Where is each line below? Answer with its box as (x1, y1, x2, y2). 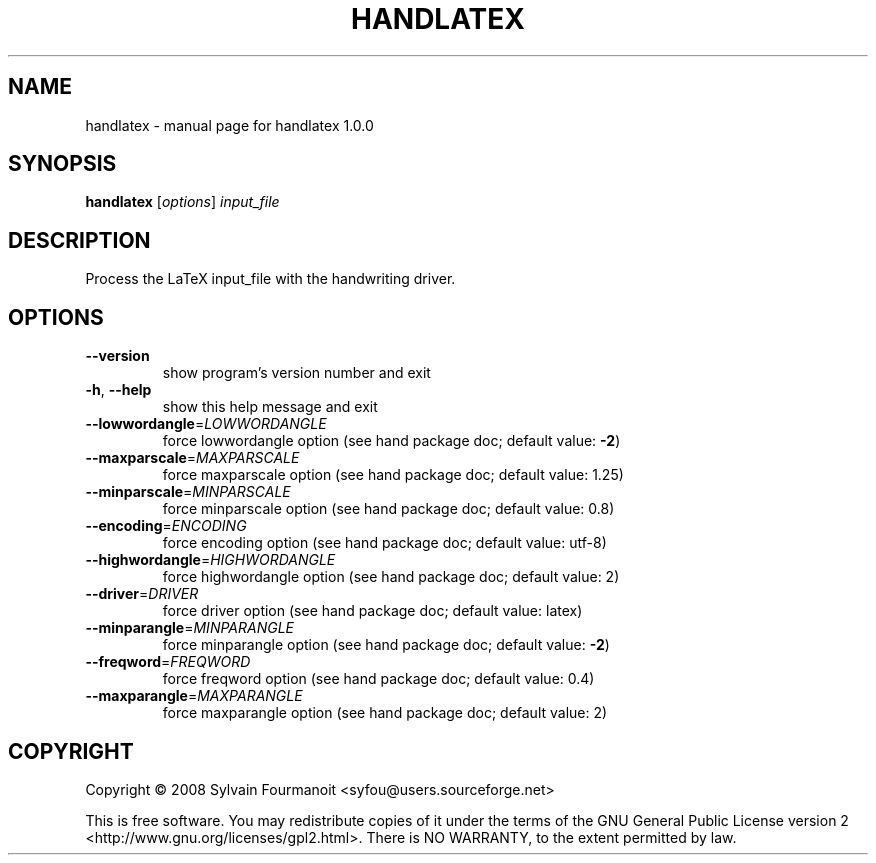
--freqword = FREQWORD (85, 653, 251, 671)
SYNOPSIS (8, 151, 117, 177)
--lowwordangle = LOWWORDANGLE (85, 415, 327, 433)
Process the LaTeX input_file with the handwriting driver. (85, 270, 456, 288)
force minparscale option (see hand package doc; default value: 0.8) (162, 500, 615, 518)
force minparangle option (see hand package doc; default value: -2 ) (162, 636, 610, 654)
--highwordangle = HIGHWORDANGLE (85, 551, 336, 569)
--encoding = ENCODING (85, 517, 247, 535)
